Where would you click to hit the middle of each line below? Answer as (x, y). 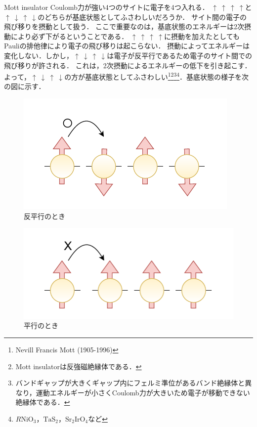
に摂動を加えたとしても (202, 36)
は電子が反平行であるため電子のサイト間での (180, 55)
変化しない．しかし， (39, 55)
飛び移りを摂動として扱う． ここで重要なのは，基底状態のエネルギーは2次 (124, 26)
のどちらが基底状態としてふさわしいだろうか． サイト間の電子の (142, 17)
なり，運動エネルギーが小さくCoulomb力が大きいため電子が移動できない (133, 392)
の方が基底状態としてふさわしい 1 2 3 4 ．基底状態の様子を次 (157, 76)
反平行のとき (44, 216)
